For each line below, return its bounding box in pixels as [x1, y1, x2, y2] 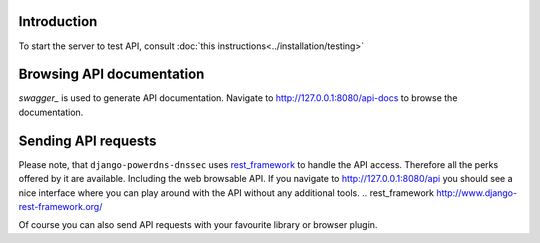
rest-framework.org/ [18, 200, 103, 212]
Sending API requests [18, 132, 157, 149]
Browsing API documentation [18, 66, 205, 83]
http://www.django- [436, 186, 518, 199]
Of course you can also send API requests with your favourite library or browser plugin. [18, 219, 378, 231]
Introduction [18, 13, 98, 30]
